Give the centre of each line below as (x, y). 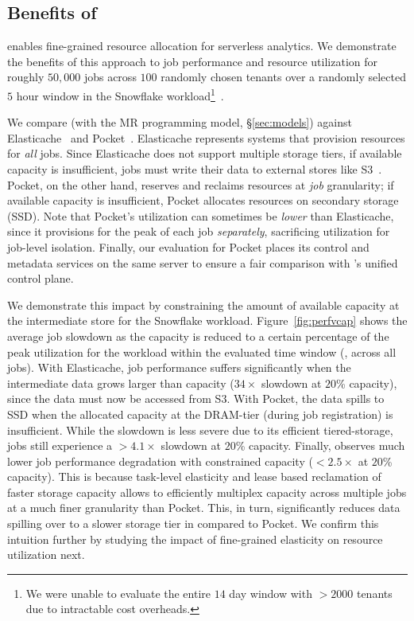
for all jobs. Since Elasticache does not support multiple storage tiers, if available (205, 153)
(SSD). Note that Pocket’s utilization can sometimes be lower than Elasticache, (201, 215)
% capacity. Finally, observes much (320, 445)
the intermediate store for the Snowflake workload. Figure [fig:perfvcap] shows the (207, 320)
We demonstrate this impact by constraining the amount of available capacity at (203, 305)
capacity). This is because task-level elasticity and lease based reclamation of (194, 476)
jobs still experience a (60, 445)
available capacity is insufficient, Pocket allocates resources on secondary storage (203, 200)
